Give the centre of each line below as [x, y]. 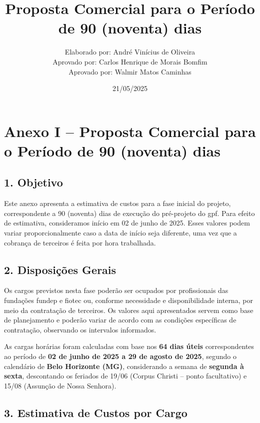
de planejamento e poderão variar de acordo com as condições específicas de [120, 320]
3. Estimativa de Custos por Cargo [96, 412]
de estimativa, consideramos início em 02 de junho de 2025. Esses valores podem [127, 223]
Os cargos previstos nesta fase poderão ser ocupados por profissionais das [116, 290]
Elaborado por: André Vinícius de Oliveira [130, 52]
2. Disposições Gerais [60, 269]
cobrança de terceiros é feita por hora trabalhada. [80, 242]
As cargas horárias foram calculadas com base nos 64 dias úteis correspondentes [129, 346]
